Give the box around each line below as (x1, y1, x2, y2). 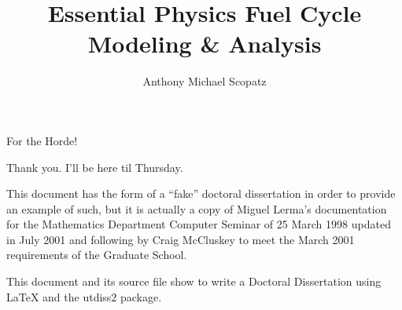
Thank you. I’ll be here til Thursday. (6, 159, 183, 175)
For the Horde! (6, 132, 78, 148)
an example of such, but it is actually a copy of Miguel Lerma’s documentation (6, 200, 387, 217)
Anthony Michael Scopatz (142, 73, 267, 89)
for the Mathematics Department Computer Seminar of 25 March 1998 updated (6, 216, 391, 232)
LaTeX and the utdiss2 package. (6, 288, 162, 305)
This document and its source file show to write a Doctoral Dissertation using (6, 273, 382, 290)
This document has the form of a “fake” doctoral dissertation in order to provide (6, 185, 396, 202)
